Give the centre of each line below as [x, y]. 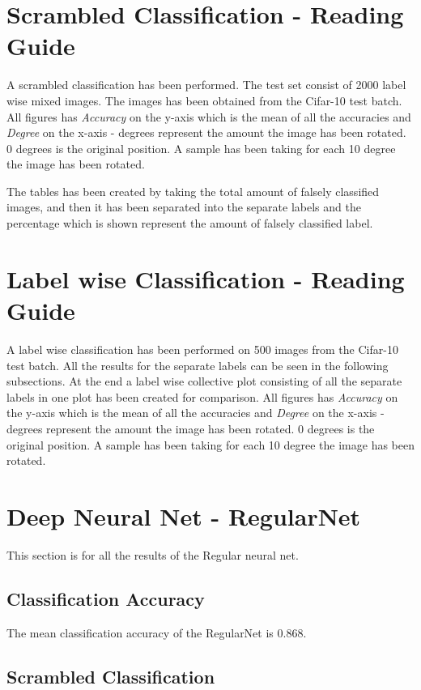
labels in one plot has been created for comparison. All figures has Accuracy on [202, 396]
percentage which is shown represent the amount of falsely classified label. [190, 223]
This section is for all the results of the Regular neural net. [153, 554]
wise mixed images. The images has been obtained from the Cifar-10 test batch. [204, 100]
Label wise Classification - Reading [206, 278]
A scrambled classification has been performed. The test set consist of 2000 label [206, 85]
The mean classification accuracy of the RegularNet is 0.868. [157, 632]
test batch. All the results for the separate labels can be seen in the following [198, 365]
